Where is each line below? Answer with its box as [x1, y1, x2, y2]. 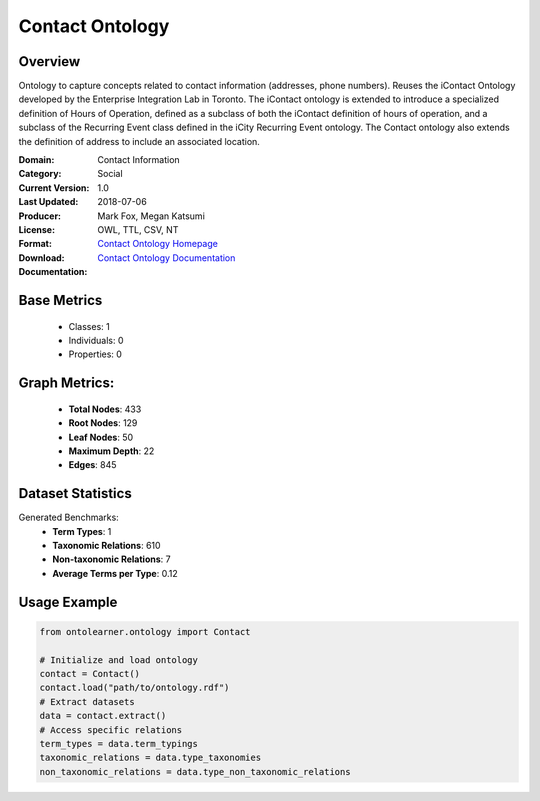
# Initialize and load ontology [39, 654, 199, 665]
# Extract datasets [39, 696, 135, 707]
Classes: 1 [68, 320, 110, 332]
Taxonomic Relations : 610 [52, 539, 161, 551]
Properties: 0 [68, 348, 122, 360]
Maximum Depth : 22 [68, 445, 155, 457]
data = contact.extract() [39, 710, 167, 722]
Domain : [18, 154, 55, 166]
